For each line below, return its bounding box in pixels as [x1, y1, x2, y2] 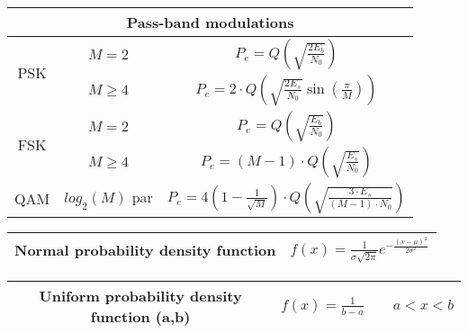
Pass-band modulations [126, 12, 294, 32]
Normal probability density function [14, 238, 276, 260]
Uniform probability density [39, 284, 242, 306]
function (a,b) [90, 305, 191, 327]
